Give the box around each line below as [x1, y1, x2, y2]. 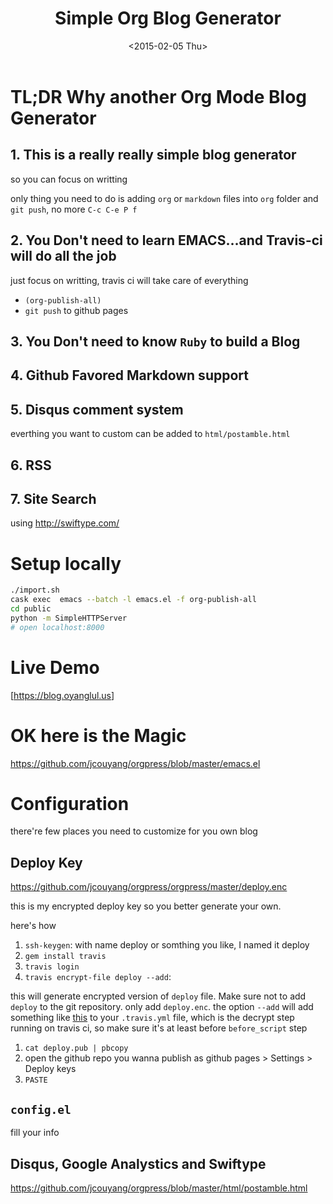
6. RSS [10, 457, 52, 474]
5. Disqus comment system [10, 401, 184, 418]
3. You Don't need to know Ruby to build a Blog [10, 333, 301, 350]
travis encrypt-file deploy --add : [24, 971, 172, 983]
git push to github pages [24, 304, 129, 316]
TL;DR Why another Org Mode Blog [10, 85, 307, 108]
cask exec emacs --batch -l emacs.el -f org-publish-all [10, 595, 257, 605]
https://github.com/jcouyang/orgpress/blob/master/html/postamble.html [10, 1182, 308, 1194]
